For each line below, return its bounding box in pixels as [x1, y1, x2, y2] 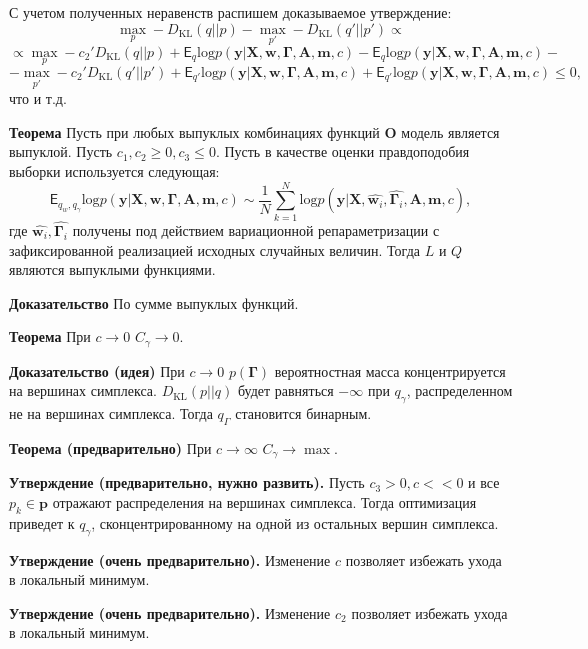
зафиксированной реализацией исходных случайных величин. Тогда [9, 239, 420, 260]
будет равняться [237, 380, 334, 401]
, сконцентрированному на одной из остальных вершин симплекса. [91, 512, 499, 533]
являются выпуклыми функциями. [9, 259, 216, 280]
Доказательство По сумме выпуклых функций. [9, 292, 299, 313]
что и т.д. [9, 88, 67, 109]
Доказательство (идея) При [9, 360, 185, 381]
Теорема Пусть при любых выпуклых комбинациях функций [9, 121, 380, 142]
